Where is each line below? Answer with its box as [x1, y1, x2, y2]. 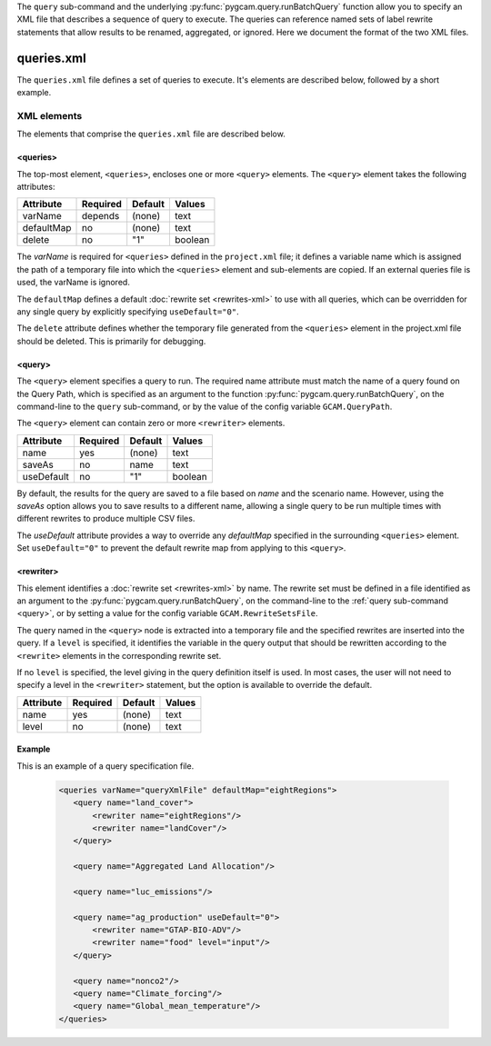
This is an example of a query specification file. [16, 760, 195, 772]
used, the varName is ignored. [16, 277, 131, 288]
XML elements [16, 109, 83, 122]
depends [82, 210, 120, 223]
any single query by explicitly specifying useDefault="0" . [16, 305, 240, 317]
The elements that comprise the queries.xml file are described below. [16, 128, 286, 140]
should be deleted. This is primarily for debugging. [16, 335, 206, 346]
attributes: [16, 182, 55, 192]
